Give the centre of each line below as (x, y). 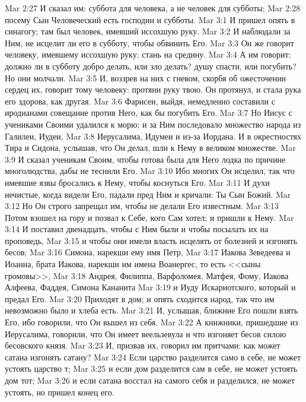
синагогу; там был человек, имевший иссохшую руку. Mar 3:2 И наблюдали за (148, 31)
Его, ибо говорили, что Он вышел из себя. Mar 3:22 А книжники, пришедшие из (152, 322)
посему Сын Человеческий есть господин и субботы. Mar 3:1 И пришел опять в (150, 19)
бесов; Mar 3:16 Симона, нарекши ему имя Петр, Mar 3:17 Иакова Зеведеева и (148, 252)
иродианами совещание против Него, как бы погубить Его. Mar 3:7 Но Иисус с (149, 113)
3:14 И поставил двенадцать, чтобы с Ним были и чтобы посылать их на (137, 229)
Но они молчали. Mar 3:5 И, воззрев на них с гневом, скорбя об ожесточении (146, 77)
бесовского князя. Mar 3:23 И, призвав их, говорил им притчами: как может (143, 345)
